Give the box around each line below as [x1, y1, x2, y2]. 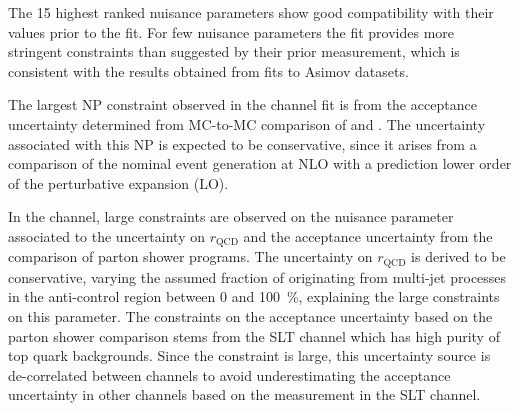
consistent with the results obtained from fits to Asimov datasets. [8, 60, 409, 81]
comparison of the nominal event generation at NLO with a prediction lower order [8, 153, 512, 174]
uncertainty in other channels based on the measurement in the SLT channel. [8, 384, 481, 405]
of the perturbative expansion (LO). [8, 172, 229, 193]
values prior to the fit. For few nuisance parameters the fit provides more [8, 21, 455, 42]
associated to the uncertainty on [8, 225, 205, 246]
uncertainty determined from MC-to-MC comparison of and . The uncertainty [8, 113, 486, 134]
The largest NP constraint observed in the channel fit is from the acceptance [8, 94, 477, 115]
